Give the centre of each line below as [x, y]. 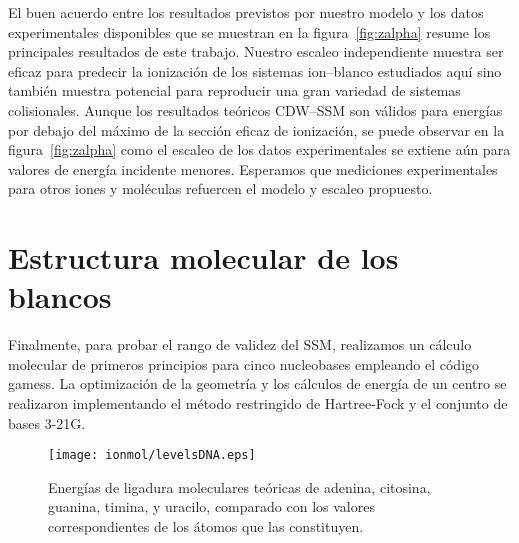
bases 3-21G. [47, 422]
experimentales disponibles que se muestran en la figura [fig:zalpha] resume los [249, 31]
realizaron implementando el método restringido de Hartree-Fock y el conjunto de [258, 403]
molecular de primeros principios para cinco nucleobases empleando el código [244, 363]
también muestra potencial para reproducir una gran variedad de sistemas [234, 90]
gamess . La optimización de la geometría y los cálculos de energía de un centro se [257, 383]
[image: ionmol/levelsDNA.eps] [152, 455]
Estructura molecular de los [203, 257]
